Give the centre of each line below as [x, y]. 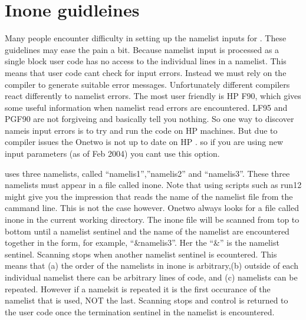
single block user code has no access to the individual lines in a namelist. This [146, 61]
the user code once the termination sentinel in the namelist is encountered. [140, 311]
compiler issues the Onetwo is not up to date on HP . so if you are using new [144, 142]
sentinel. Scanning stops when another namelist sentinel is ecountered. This [141, 254]
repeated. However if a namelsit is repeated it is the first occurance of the [138, 288]
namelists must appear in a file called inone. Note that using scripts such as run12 [153, 185]
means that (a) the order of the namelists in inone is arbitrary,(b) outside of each [152, 265]
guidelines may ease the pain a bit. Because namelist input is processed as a [142, 49]
